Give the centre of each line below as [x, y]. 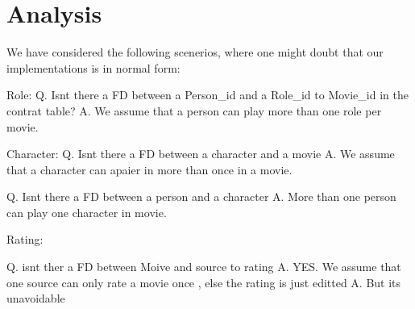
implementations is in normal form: [93, 67]
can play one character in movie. [87, 212]
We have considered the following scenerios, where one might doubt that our [195, 52]
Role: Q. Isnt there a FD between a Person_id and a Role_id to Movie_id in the [207, 95]
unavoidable [36, 298]
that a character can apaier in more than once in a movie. [149, 169]
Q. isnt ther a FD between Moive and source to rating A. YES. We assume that [204, 267]
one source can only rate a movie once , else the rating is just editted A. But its [204, 282]
